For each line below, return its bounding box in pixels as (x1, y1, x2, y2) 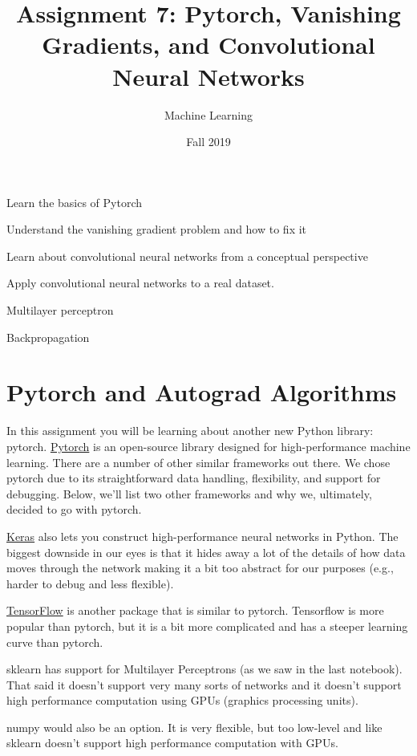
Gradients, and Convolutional (42, 28, 375, 61)
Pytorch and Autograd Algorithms (6, 376, 397, 408)
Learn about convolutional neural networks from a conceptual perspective (6, 247, 368, 264)
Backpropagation (6, 328, 90, 345)
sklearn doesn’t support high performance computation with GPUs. (6, 734, 338, 751)
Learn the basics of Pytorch (6, 193, 143, 210)
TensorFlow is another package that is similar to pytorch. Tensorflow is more (6, 602, 384, 619)
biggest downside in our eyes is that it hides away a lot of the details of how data (6, 543, 406, 560)
